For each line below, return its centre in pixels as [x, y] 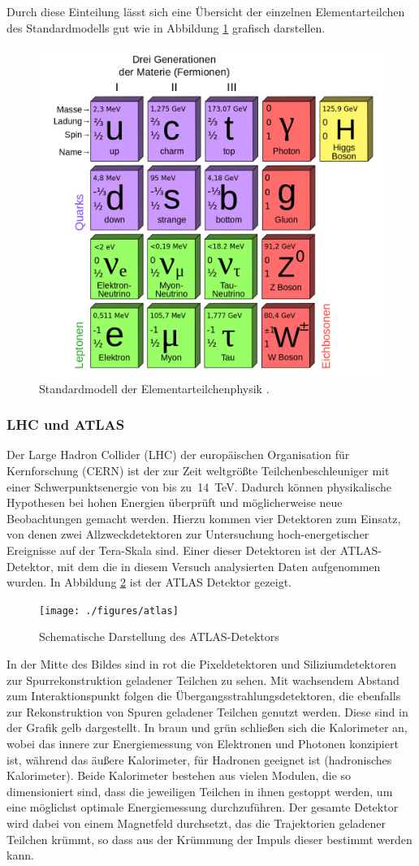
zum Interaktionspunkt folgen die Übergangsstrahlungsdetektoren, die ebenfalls [204, 696]
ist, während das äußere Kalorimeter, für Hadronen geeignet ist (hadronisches [199, 759]
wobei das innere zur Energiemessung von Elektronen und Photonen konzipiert [203, 743]
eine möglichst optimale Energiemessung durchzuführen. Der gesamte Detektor [203, 807]
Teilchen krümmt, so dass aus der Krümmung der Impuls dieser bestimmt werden [209, 839]
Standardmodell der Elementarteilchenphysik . [154, 388]
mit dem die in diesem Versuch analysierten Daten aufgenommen [219, 566]
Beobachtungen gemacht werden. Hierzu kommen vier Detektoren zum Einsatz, [204, 518]
